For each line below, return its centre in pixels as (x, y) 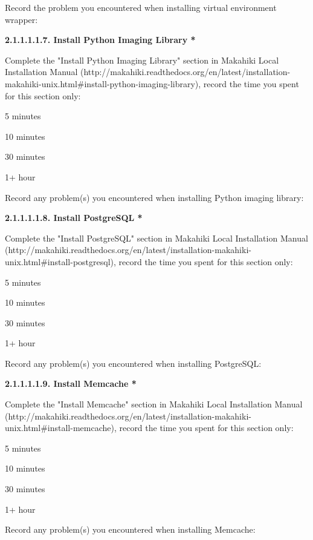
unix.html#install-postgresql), (60, 261)
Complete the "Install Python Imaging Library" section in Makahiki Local (142, 60)
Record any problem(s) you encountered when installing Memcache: (130, 529)
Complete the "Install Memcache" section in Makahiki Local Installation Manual (154, 404)
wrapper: (21, 19)
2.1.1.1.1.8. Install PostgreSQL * (74, 218)
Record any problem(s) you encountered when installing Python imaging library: (154, 197)
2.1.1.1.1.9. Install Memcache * (71, 384)
